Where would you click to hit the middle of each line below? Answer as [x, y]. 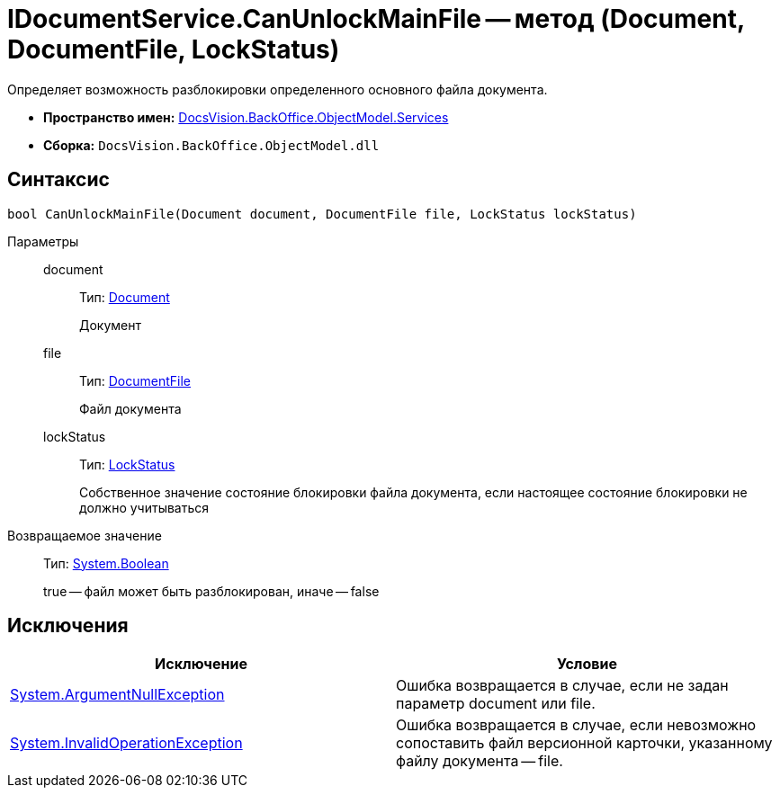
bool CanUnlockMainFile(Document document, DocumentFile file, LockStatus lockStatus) [322, 214]
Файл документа [130, 408]
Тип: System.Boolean [106, 563]
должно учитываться [144, 507]
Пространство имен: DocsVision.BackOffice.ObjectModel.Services [246, 117]
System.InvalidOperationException [126, 743]
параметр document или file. [496, 704]
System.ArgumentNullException [117, 695]
